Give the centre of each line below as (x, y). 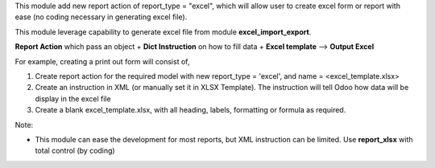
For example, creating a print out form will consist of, (102, 61)
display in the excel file (73, 98)
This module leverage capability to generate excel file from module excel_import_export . (163, 31)
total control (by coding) (75, 151)
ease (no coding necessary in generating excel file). (101, 17)
